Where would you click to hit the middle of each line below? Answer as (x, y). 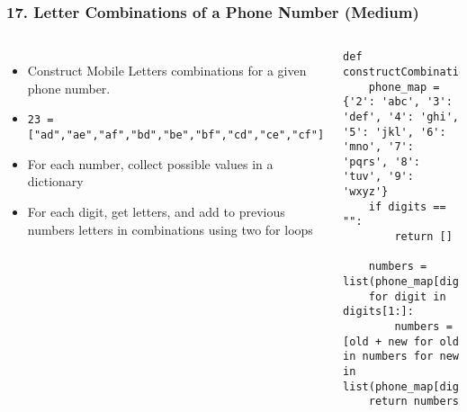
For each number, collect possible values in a (150, 163)
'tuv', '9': (378, 177)
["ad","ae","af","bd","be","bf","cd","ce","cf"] (176, 135)
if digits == (407, 206)
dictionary (55, 181)
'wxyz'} (366, 192)
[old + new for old (401, 341)
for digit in (407, 296)
